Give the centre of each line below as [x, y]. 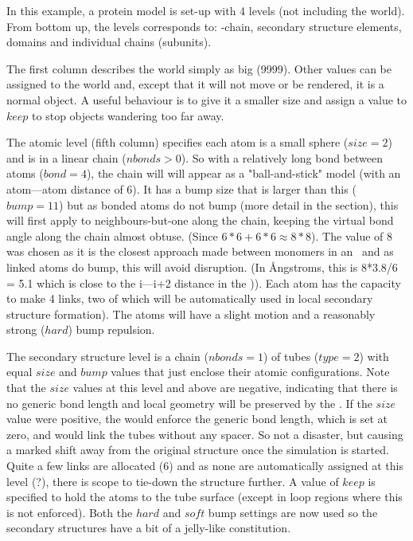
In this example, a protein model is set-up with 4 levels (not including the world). [206, 10]
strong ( [26, 329]
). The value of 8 [352, 235]
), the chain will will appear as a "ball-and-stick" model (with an [244, 173]
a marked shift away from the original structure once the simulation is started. [198, 450]
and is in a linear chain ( [66, 157]
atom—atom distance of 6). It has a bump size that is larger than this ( [181, 188]
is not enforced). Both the [70, 512]
